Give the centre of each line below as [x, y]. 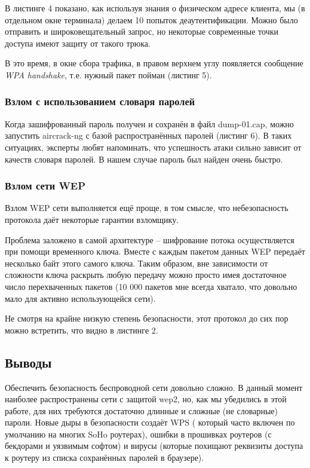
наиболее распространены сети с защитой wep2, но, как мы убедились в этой [146, 399]
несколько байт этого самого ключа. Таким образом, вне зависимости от [136, 263]
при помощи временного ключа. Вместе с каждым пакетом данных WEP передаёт [155, 251]
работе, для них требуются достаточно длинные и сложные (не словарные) [141, 410]
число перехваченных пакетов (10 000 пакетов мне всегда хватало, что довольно [151, 286]
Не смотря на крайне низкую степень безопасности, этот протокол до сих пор [147, 318]
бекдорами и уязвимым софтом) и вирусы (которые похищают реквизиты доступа [154, 446]
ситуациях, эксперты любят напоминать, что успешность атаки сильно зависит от [153, 147]
